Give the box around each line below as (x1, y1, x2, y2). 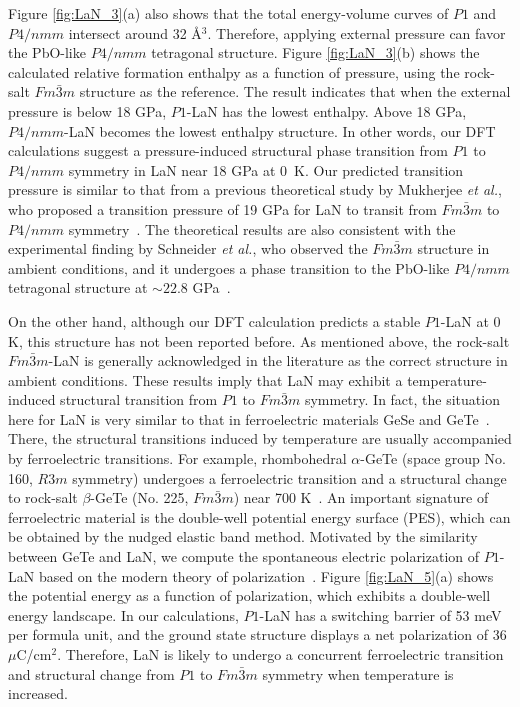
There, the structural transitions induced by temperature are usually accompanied (8, 428, 512, 449)
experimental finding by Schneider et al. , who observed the (8, 238, 368, 259)
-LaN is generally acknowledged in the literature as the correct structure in (48, 350, 508, 371)
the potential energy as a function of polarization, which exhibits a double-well (8, 585, 491, 606)
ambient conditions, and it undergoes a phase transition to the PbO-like (8, 257, 450, 278)
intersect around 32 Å (68, 22, 202, 43)
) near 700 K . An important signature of (233, 487, 489, 508)
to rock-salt (8, 487, 78, 508)
